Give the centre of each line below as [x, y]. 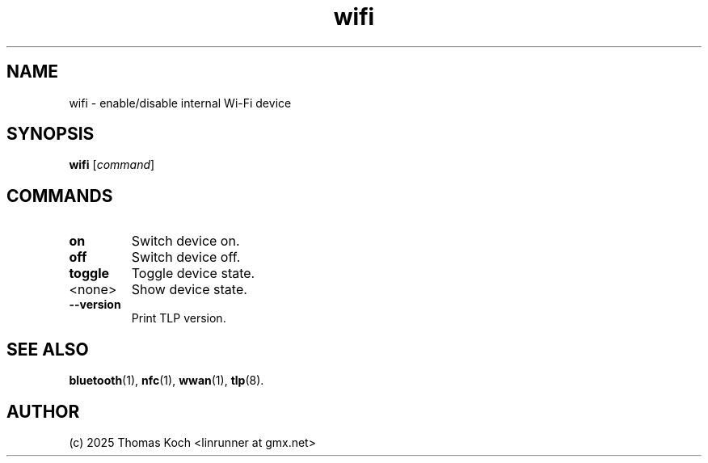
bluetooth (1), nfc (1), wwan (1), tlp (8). [166, 381]
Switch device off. [186, 257]
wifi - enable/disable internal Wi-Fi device [180, 103]
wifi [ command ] [112, 165]
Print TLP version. [179, 318]
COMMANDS [60, 196]
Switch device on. [185, 241]
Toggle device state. [193, 274]
